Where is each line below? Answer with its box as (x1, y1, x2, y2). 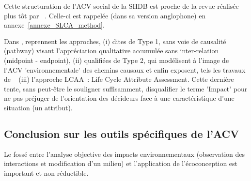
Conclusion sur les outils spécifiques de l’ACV (4, 126, 239, 141)
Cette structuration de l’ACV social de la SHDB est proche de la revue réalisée (4, 1, 239, 11)
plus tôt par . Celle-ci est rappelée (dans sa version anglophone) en (4, 10, 206, 20)
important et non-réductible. (4, 167, 89, 178)
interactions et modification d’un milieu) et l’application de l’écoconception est (4, 158, 238, 168)
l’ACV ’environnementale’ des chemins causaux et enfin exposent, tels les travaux (4, 64, 246, 75)
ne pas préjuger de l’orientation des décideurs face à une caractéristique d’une (4, 93, 235, 103)
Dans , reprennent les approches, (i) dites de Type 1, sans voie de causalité (4, 36, 226, 46)
